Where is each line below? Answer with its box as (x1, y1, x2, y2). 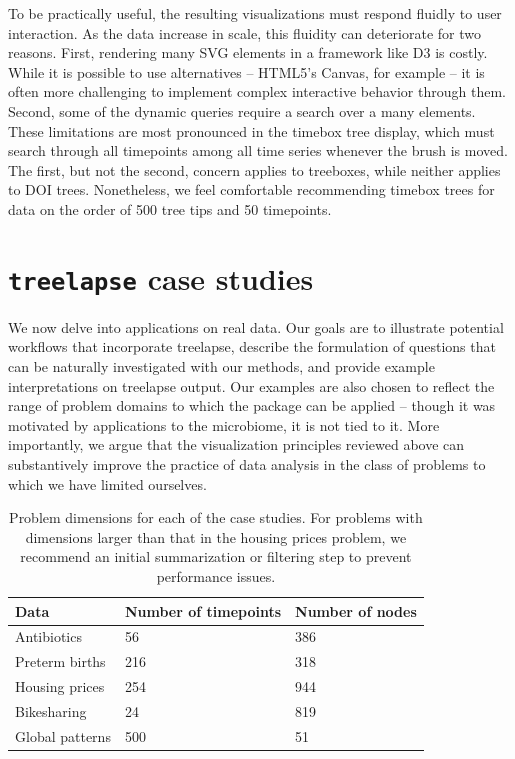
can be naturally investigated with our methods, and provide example (8, 355, 435, 376)
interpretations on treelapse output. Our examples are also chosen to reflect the (8, 375, 495, 396)
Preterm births (15, 651, 106, 672)
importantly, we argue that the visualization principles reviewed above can (8, 434, 465, 455)
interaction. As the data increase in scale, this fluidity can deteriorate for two (8, 22, 481, 43)
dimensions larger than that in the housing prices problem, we (25, 526, 407, 547)
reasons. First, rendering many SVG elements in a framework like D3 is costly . (8, 42, 488, 63)
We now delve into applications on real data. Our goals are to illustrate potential (8, 316, 504, 337)
